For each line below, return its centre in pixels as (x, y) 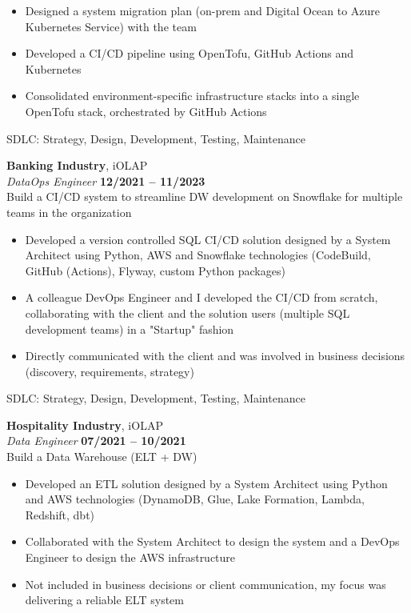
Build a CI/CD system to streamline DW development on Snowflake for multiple (205, 196)
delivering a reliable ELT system (104, 600)
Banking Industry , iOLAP (77, 165)
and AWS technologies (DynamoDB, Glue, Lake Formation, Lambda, (195, 499)
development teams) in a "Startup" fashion (130, 329)
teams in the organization (69, 212)
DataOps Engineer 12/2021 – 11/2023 (106, 180)
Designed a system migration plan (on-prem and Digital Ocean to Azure (203, 10)
